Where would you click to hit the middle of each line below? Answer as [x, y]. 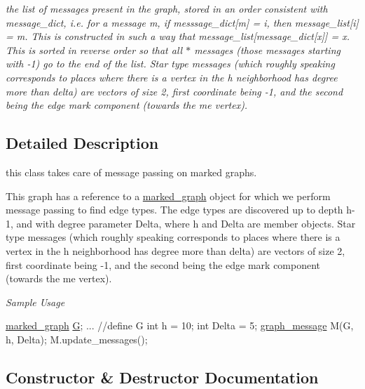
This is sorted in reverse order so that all [94, 50]
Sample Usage [35, 302]
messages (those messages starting [267, 50]
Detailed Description [82, 143]
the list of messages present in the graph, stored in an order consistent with [167, 8]
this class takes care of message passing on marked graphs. [131, 172]
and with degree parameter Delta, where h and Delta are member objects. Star [186, 223]
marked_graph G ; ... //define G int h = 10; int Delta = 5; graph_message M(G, [180, 325]
